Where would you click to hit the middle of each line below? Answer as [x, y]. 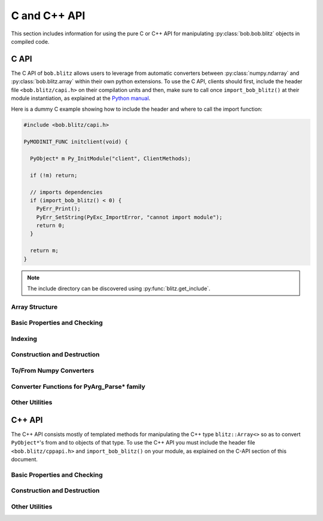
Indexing [24, 339]
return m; [45, 251]
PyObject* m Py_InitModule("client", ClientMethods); [111, 158]
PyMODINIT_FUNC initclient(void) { [76, 142]
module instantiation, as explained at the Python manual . [81, 98]
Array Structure [34, 307]
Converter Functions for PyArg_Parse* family [78, 386]
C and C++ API [48, 16]
